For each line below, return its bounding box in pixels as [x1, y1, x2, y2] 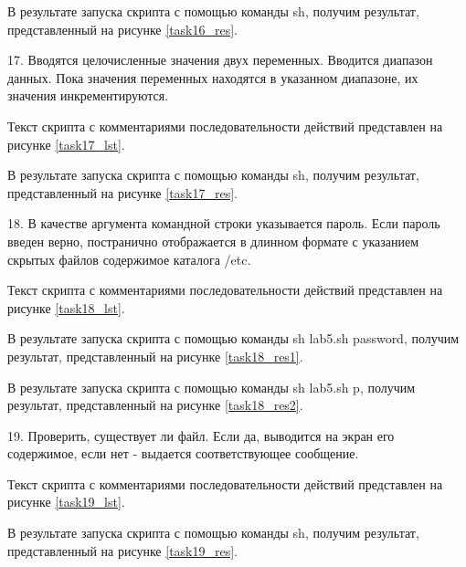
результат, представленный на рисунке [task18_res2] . [7, 395, 303, 415]
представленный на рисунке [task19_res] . [7, 541, 238, 560]
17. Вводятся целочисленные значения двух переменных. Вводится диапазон [7, 50, 433, 69]
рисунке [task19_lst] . [7, 492, 125, 511]
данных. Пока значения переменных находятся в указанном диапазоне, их [7, 68, 418, 87]
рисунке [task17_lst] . [7, 134, 125, 153]
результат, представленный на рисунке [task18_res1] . [7, 346, 303, 365]
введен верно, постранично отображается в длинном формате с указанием [7, 231, 419, 250]
